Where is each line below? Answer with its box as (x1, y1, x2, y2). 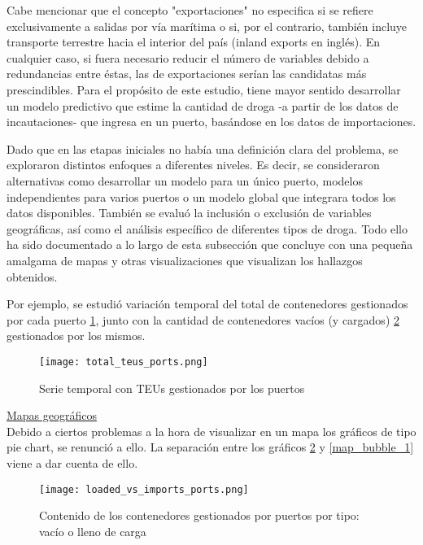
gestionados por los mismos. (7, 327, 146, 344)
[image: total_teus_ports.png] (39, 355, 208, 368)
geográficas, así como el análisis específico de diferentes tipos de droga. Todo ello (7, 220, 408, 237)
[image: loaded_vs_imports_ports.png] (39, 483, 249, 495)
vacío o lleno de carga (39, 522, 146, 539)
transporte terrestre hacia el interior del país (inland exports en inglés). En (7, 33, 381, 50)
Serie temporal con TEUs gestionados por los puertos (39, 379, 305, 396)
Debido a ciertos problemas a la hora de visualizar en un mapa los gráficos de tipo (7, 422, 416, 439)
